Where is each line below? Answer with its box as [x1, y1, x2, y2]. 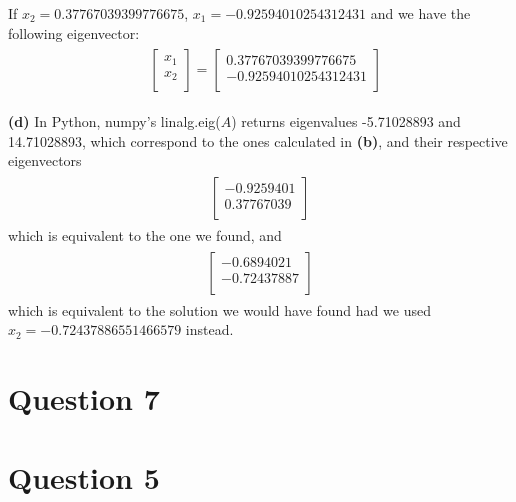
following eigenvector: [8, 22, 140, 43]
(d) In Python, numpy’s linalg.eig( [8, 111, 221, 132]
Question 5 [8, 456, 160, 497]
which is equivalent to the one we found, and [8, 225, 282, 246]
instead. [185, 319, 234, 340]
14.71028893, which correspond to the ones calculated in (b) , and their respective [8, 130, 508, 151]
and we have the [370, 3, 471, 23]
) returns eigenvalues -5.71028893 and [231, 111, 461, 132]
